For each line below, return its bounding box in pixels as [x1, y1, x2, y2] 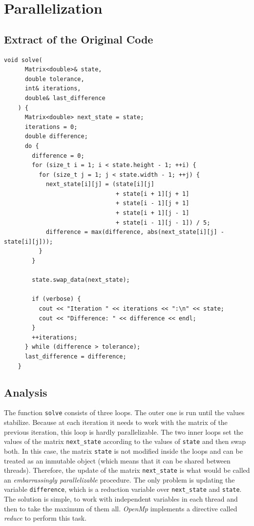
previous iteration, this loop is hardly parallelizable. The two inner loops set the [4, 426, 243, 437]
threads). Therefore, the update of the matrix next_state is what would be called [4, 465, 250, 475]
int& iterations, [24, 85, 81, 92]
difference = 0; [32, 152, 85, 159]
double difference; [24, 133, 88, 140]
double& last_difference [24, 94, 106, 102]
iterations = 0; [24, 123, 78, 130]
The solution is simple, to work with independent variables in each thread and [4, 494, 238, 504]
